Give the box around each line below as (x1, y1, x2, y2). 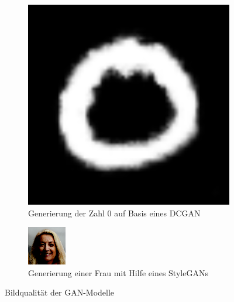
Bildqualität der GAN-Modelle (5, 286, 115, 298)
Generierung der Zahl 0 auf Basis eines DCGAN (28, 206, 201, 219)
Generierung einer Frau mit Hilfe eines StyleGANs (28, 266, 208, 279)
